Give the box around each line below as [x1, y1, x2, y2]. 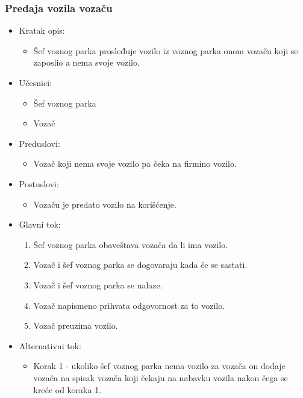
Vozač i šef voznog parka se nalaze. [33, 278, 163, 291]
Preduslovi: [19, 137, 60, 149]
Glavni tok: [19, 218, 61, 231]
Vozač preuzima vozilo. [33, 319, 118, 332]
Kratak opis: [19, 24, 65, 37]
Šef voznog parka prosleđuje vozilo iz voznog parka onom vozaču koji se [33, 44, 298, 57]
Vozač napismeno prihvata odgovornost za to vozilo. [33, 299, 225, 311]
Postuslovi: [19, 177, 59, 190]
